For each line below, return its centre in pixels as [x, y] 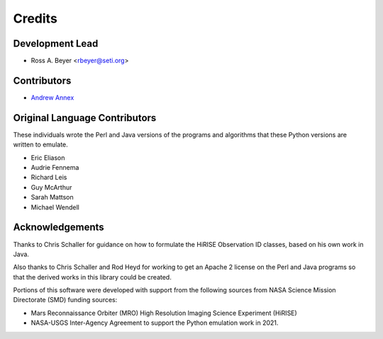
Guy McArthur [51, 187]
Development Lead [56, 44]
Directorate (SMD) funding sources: [65, 300]
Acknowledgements [59, 228]
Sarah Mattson [52, 197]
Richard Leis [49, 178]
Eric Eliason [48, 157]
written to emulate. [41, 144]
